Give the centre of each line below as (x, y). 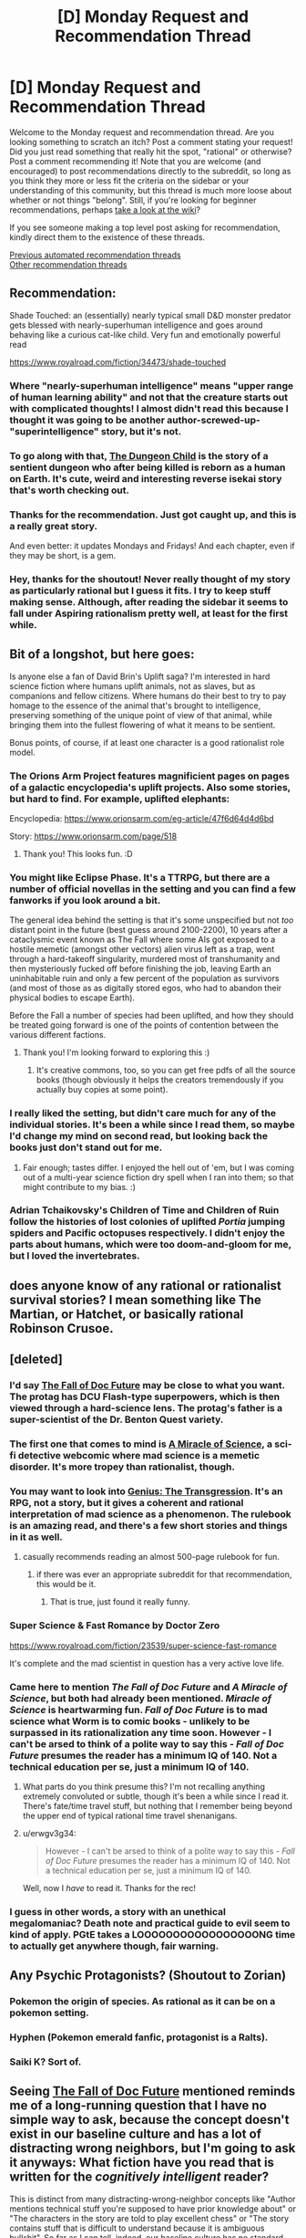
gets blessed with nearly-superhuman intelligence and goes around (136, 325)
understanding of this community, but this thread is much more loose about (151, 190)
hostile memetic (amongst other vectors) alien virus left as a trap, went (142, 949)
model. (22, 752)
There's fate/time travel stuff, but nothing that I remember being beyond (158, 1805)
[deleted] (36, 1360)
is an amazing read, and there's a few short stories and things (149, 1525)
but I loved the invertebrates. (75, 1256)
